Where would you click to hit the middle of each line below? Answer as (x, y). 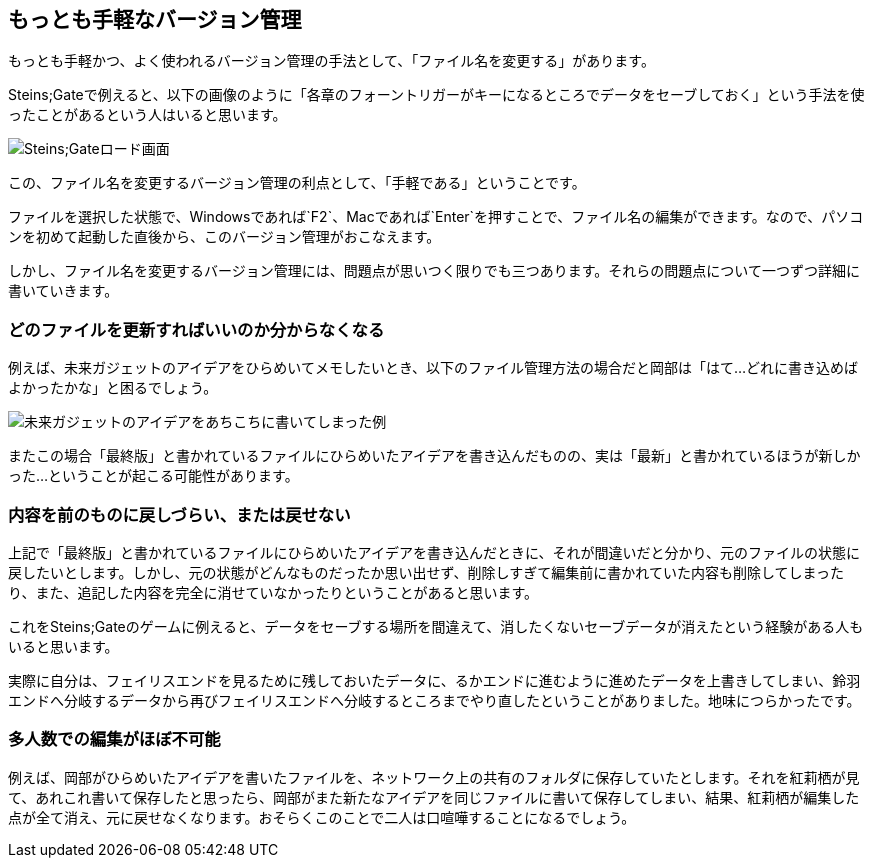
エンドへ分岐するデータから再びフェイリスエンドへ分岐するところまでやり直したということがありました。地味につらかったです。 (434, 700)
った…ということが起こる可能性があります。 (153, 476)
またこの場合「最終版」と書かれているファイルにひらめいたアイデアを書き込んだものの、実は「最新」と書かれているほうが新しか (434, 456)
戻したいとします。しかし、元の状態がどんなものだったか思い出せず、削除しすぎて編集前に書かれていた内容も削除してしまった (426, 572)
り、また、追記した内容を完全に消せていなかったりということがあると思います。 (273, 592)
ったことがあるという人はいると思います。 (147, 115)
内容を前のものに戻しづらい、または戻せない (179, 514)
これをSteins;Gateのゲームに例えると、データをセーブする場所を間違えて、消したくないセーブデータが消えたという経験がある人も (436, 626)
